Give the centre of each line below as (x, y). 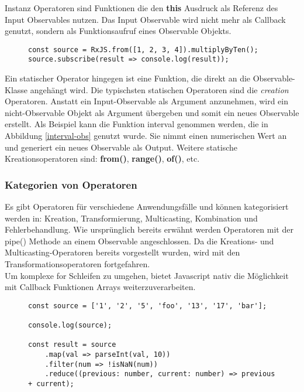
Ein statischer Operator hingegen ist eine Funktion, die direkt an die (128, 78)
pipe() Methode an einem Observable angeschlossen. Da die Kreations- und (139, 241)
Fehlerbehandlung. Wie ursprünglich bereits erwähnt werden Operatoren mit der (149, 229)
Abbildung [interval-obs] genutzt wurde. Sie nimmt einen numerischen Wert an (146, 136)
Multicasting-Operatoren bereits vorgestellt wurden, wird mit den (122, 252)
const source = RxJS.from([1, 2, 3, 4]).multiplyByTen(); (143, 50)
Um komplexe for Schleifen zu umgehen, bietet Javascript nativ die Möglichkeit (147, 275)
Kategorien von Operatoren (71, 184)
